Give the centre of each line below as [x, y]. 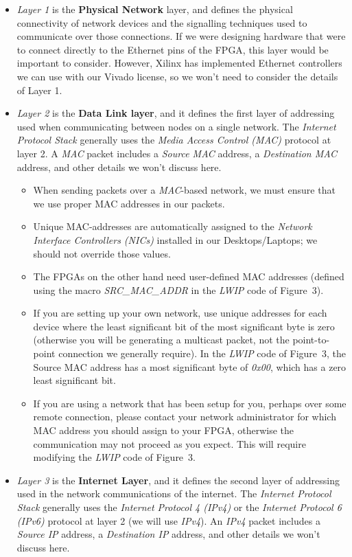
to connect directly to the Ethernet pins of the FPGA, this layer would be [173, 49]
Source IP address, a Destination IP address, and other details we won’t [168, 534]
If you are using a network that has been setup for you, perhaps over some [190, 403]
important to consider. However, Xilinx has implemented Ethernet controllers [179, 63]
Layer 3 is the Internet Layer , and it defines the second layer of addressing [178, 480]
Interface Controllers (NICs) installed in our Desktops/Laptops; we [175, 239]
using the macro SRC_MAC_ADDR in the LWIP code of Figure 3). [178, 289]
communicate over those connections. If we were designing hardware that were [181, 36]
